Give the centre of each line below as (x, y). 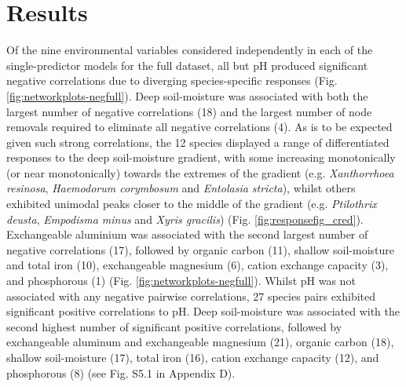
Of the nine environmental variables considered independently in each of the (190, 50)
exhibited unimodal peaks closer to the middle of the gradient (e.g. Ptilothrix (192, 204)
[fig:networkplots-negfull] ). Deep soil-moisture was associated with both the (187, 95)
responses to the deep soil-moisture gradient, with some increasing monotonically (201, 157)
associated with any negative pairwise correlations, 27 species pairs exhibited (191, 296)
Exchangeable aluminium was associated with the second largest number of (187, 234)
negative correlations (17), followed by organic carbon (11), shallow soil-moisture (201, 249)
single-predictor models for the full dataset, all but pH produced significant (187, 65)
